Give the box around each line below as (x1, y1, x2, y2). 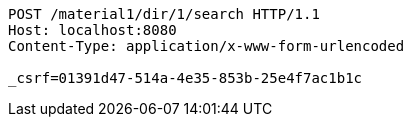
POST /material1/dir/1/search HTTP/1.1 (8, 6, 320, 22)
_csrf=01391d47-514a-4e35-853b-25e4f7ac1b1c (8, 70, 363, 86)
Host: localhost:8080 (8, 22, 177, 38)
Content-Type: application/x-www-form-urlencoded (8, 38, 405, 54)
